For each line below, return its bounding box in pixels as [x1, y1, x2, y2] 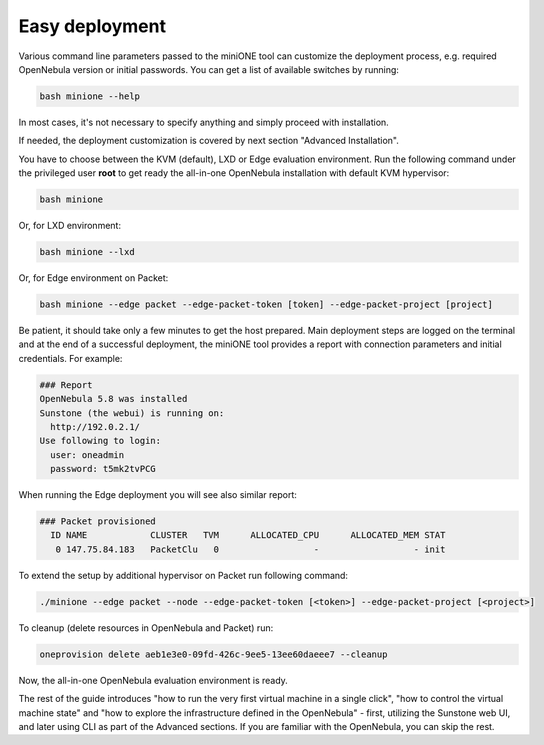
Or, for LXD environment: [18, 220, 122, 232]
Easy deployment [18, 15, 167, 37]
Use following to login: [39, 435, 162, 447]
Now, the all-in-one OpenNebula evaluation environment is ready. [18, 674, 289, 686]
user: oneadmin [50, 449, 125, 460]
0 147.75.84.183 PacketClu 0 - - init [55, 543, 446, 555]
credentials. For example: [18, 352, 123, 364]
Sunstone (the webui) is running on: [39, 407, 225, 419]
